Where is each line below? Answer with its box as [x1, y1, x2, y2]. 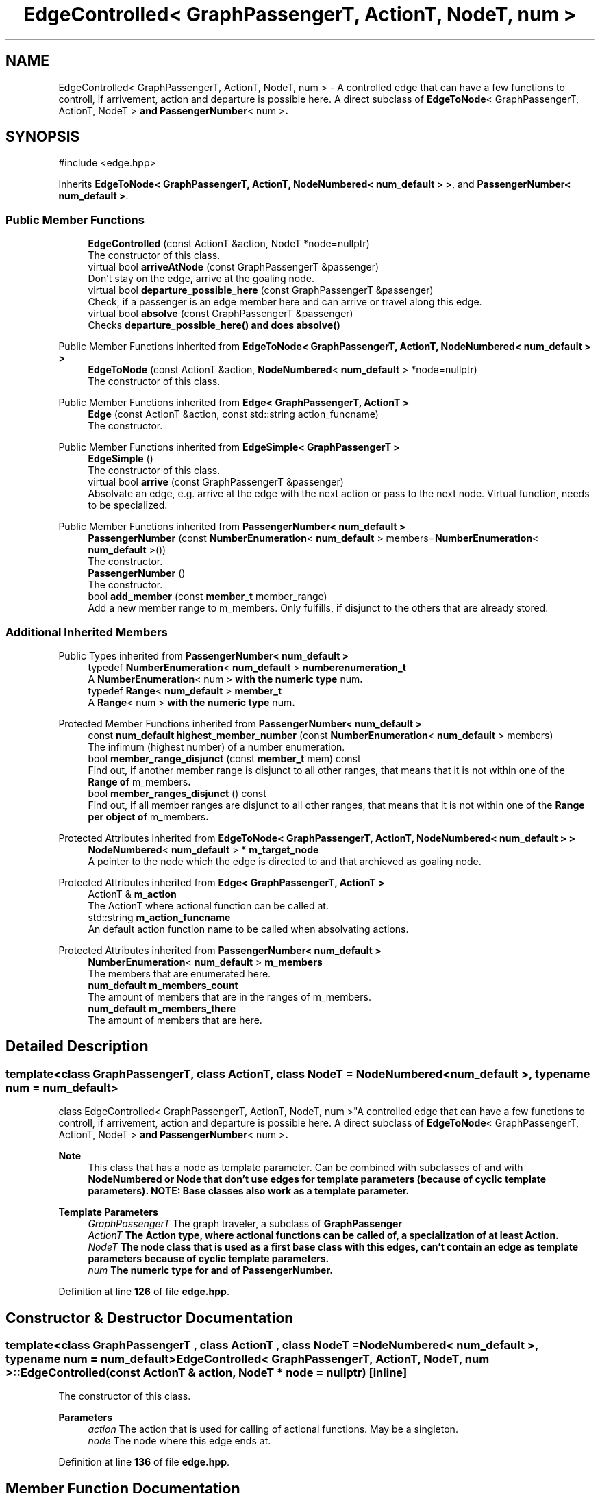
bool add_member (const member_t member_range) [88, 590, 327, 603]
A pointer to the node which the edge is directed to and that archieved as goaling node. [88, 855, 482, 867]
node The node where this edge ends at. [88, 1435, 271, 1447]
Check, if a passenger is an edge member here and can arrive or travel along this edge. [88, 296, 482, 308]
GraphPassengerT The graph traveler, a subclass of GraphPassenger [88, 1218, 402, 1230]
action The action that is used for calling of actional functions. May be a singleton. [88, 1423, 458, 1435]
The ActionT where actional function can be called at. [88, 899, 329, 912]
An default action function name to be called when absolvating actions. [88, 923, 409, 935]
